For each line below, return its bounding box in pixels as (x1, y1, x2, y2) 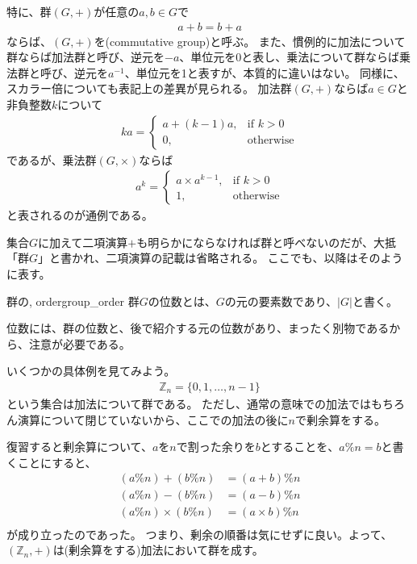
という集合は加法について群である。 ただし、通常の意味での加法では (6, 395, 372, 412)
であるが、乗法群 (6, 151, 97, 168)
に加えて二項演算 (38, 233, 128, 250)
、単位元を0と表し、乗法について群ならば (179, 48, 399, 65)
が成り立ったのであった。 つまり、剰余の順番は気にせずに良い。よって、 (6, 525, 393, 542)
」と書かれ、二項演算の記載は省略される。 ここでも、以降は (38, 249, 358, 266)
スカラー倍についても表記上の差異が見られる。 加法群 (6, 80, 292, 97)
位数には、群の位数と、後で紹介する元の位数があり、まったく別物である (6, 320, 390, 336)
